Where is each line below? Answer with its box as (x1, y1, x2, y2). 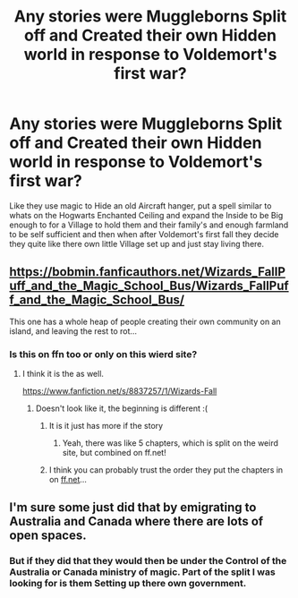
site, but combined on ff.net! (62, 448, 167, 458)
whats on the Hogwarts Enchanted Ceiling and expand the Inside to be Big (9, 209, 284, 220)
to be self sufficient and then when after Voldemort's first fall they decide (9, 228, 279, 239)
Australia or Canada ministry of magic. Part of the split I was (9, 566, 276, 578)
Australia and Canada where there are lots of (9, 514, 264, 529)
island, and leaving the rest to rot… (9, 325, 137, 337)
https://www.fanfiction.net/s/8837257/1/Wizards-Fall (21, 386, 217, 397)
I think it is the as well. (21, 369, 105, 380)
